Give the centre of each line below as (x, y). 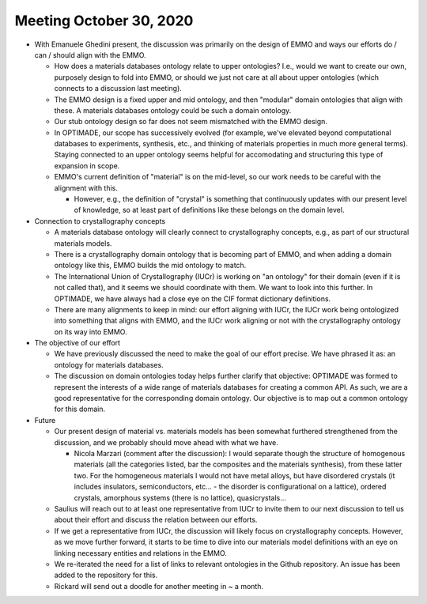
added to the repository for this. (106, 575)
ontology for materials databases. (109, 364)
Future (45, 420)
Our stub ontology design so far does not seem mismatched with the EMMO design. (191, 122)
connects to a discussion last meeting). (118, 89)
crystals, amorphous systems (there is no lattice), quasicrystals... (180, 497)
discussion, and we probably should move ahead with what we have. (166, 442)
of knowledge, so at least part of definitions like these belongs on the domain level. (209, 210)
